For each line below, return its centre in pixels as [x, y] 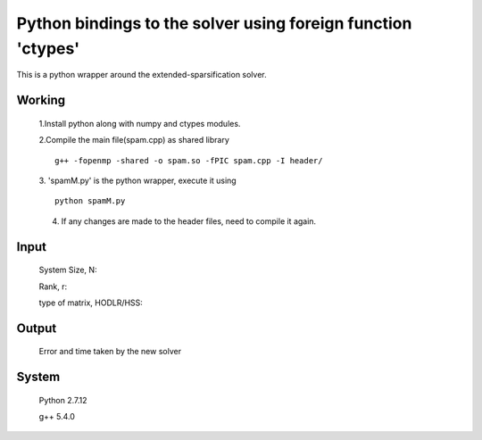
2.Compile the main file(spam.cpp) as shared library [134, 140]
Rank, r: [53, 286]
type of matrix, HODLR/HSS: [91, 303]
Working [41, 100]
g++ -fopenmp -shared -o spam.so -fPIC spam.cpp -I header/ [189, 160]
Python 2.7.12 [63, 400]
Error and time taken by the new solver [110, 352]
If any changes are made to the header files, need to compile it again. [189, 221]
